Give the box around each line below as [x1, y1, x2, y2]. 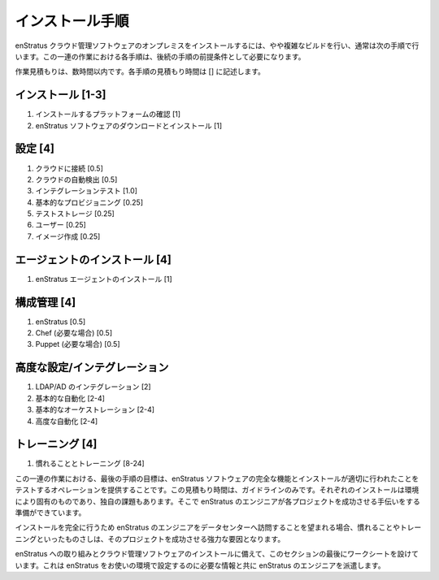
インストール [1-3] [15, 88, 106, 102]
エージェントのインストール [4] [15, 253, 172, 266]
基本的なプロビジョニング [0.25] [35, 197, 144, 207]
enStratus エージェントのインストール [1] [35, 274, 172, 284]
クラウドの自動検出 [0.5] [35, 175, 118, 184]
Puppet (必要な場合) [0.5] [35, 340, 121, 349]
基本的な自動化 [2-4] [35, 393, 106, 403]
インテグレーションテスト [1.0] [35, 186, 138, 196]
